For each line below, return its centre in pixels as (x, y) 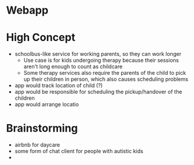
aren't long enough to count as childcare (73, 66)
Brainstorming (42, 128)
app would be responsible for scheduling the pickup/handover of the (98, 92)
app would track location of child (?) (59, 85)
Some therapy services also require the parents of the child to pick (105, 73)
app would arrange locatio (47, 104)
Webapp (27, 10)
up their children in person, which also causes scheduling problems (106, 79)
